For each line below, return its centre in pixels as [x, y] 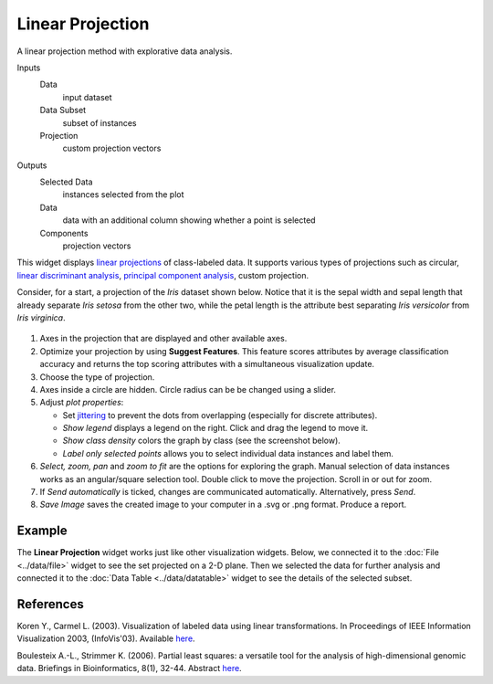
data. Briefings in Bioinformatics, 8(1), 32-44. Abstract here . [129, 668]
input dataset [88, 97]
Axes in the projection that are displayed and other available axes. [163, 339]
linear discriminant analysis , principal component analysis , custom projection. [163, 275]
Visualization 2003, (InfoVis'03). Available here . [106, 638]
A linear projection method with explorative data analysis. [125, 51]
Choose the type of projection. [97, 377]
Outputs [32, 165]
